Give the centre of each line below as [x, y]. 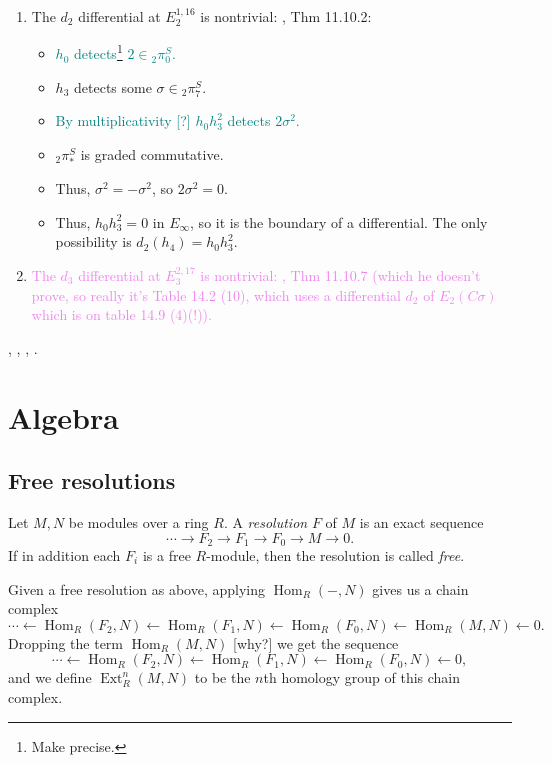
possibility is [93, 241]
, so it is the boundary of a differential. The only [339, 221]
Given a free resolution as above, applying [137, 588]
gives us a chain [420, 588]
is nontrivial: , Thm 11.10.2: [286, 16]
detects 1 [98, 52]
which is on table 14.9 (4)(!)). [121, 314]
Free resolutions [92, 480]
